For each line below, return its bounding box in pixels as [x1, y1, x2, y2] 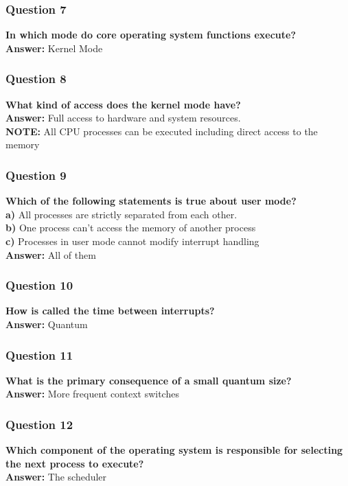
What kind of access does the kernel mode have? [5, 97, 241, 111]
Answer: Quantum [5, 317, 88, 331]
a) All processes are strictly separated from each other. [5, 207, 237, 221]
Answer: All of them [5, 247, 96, 262]
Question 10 [5, 277, 73, 294]
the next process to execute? [5, 456, 144, 470]
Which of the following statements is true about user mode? [5, 194, 297, 208]
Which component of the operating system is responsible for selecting [5, 443, 343, 457]
